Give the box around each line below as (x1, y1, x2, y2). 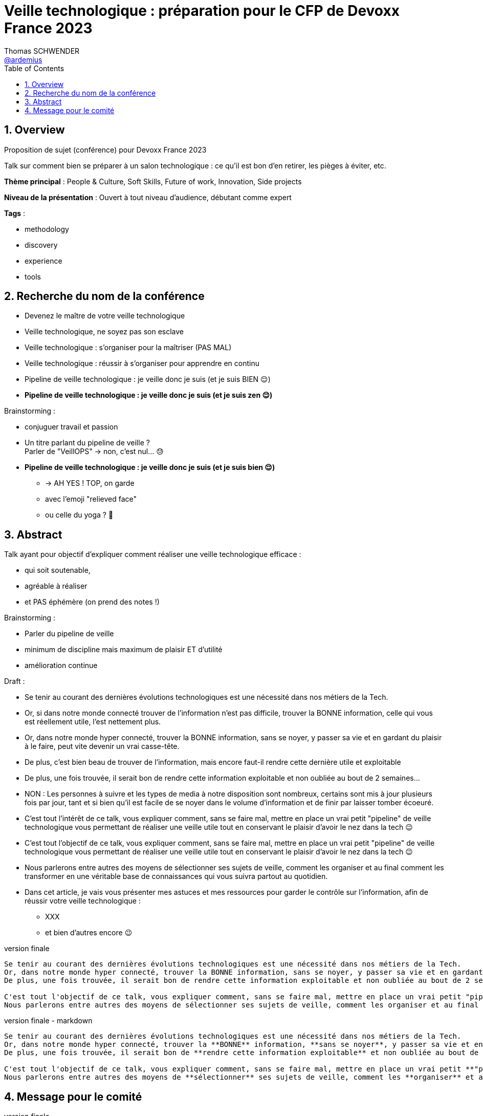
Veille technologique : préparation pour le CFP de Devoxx (4, 2, 400, 19)
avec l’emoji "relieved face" (45, 495, 137, 504)
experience (25, 256, 62, 265)
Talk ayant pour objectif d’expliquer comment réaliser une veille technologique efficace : (4, 550, 301, 559)
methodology (25, 224, 69, 233)
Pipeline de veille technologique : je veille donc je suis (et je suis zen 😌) (25, 391, 273, 400)
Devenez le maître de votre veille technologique (25, 311, 185, 320)
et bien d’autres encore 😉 (45, 928, 133, 937)
